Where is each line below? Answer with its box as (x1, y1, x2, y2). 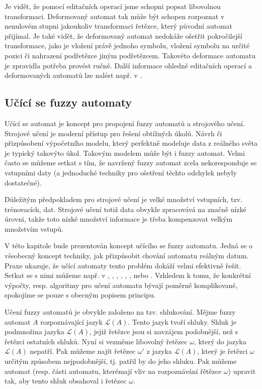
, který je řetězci (197, 346, 248, 356)
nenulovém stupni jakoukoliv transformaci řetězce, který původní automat (5, 21, 233, 31)
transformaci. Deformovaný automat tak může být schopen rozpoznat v (5, 11, 225, 21)
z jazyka (146, 346, 172, 356)
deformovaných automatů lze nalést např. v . (5, 70, 142, 80)
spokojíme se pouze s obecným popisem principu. (5, 289, 156, 300)
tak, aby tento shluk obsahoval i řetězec (5, 375, 127, 386)
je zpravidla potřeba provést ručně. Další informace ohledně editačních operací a (5, 60, 252, 70)
